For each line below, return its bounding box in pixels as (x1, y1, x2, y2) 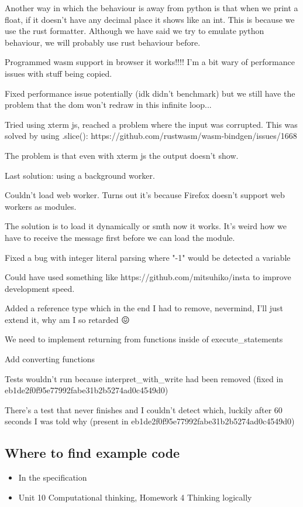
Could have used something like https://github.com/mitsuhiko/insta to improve (5, 271, 291, 283)
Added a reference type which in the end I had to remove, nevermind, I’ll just (5, 302, 283, 314)
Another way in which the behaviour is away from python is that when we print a (5, 2, 298, 13)
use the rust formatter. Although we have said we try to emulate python (5, 25, 264, 37)
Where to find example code (5, 444, 180, 462)
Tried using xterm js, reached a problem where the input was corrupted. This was (5, 118, 298, 130)
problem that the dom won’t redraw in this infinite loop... (5, 98, 212, 111)
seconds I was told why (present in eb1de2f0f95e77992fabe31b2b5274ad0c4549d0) (5, 415, 295, 427)
